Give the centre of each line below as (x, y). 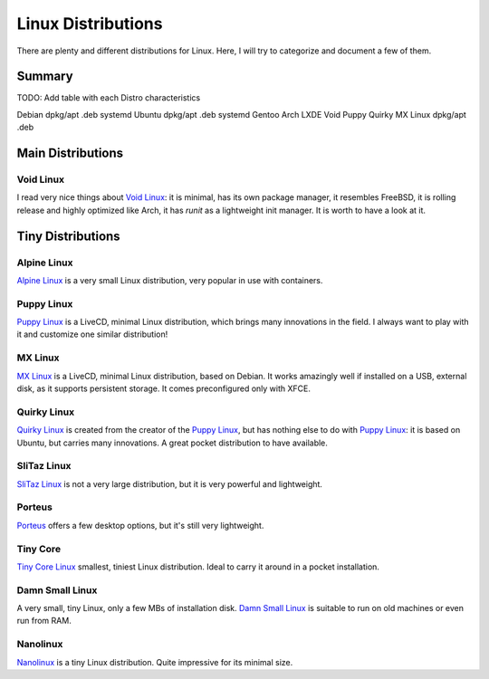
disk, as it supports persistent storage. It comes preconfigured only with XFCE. (164, 388)
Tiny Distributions (69, 236)
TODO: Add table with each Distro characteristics (109, 98)
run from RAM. (44, 621)
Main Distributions (70, 153)
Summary (45, 77)
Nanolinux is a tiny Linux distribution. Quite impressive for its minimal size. (155, 662)
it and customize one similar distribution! (92, 334)
